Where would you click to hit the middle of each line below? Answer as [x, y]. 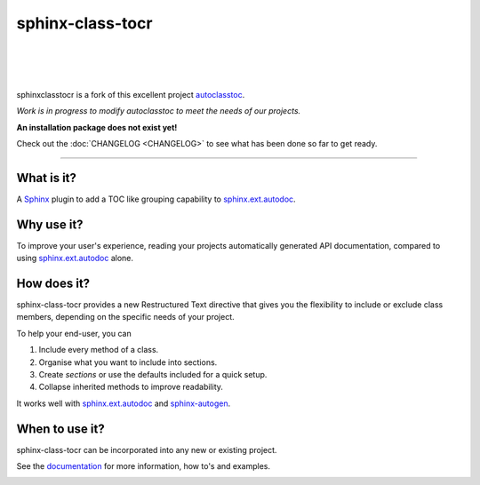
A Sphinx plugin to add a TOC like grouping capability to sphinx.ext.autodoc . [156, 199]
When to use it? [61, 429]
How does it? [53, 283]
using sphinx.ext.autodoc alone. [75, 258]
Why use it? [50, 224]
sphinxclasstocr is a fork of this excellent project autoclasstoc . [131, 94]
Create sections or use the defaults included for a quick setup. [153, 374]
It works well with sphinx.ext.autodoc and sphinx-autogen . [124, 403]
